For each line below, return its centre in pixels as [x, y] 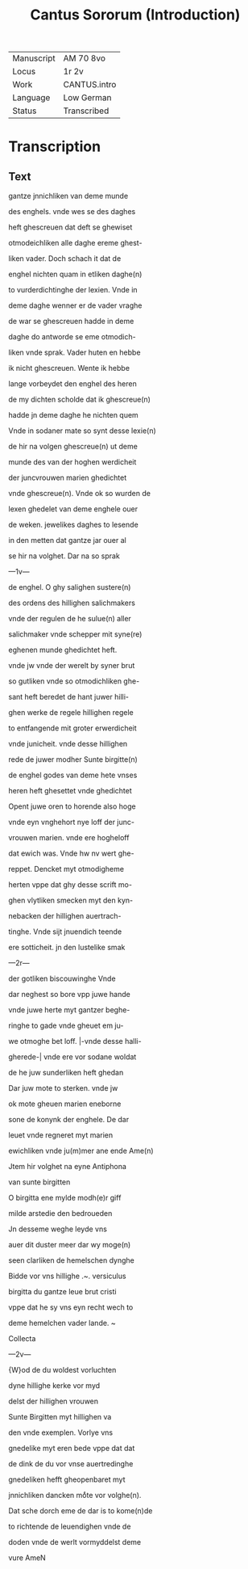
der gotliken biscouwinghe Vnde [62, 978]
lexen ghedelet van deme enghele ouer [73, 509]
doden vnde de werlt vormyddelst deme [75, 1542]
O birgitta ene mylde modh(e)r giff [65, 1198]
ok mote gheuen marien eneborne [65, 1104]
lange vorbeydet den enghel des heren [72, 384]
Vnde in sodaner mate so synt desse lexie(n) [83, 431]
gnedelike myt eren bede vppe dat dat [72, 1449]
